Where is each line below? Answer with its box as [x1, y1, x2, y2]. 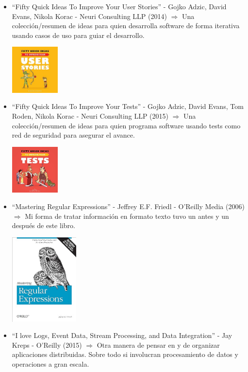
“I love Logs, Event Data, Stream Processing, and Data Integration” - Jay [12, 330, 232, 340]
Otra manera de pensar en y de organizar [97, 339, 220, 350]
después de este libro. [12, 220, 75, 230]
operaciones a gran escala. [12, 358, 89, 369]
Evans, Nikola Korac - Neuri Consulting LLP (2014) [12, 11, 167, 21]
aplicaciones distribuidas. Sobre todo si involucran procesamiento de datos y [12, 349, 238, 359]
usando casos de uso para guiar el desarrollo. [12, 30, 145, 40]
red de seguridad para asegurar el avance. [12, 130, 135, 140]
